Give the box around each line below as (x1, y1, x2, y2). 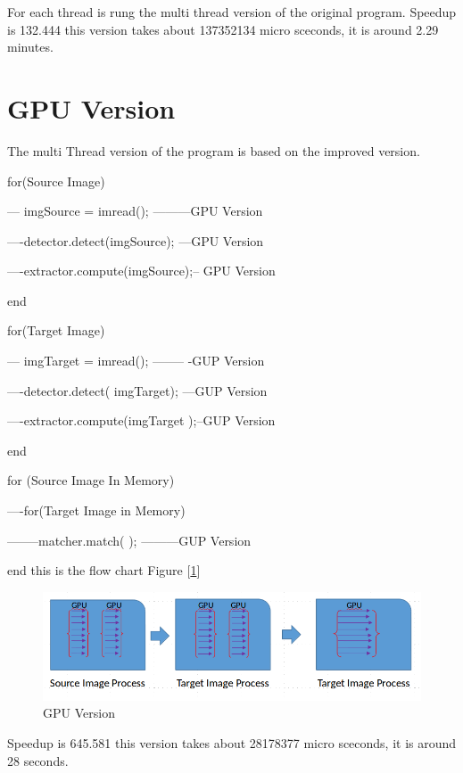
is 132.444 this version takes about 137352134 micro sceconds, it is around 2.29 (7, 20, 439, 38)
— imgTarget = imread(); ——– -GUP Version (7, 351, 265, 370)
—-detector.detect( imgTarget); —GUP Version (7, 381, 268, 399)
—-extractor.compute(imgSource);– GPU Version (7, 261, 276, 280)
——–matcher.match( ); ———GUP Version (7, 530, 252, 549)
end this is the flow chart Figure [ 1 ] (7, 561, 201, 580)
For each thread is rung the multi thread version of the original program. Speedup (7, 3, 457, 21)
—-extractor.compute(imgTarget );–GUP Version (7, 411, 276, 430)
